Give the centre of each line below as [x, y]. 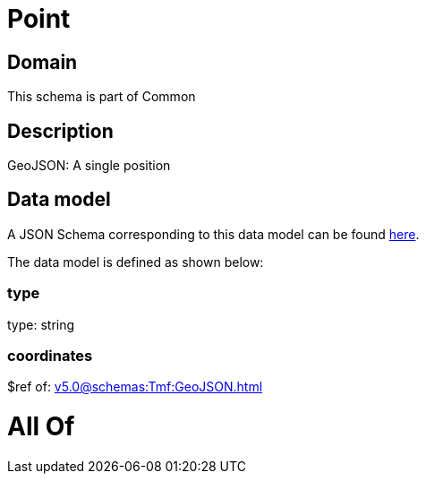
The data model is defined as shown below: [136, 262]
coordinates [50, 355]
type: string [41, 324]
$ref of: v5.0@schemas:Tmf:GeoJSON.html [135, 387]
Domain [43, 62]
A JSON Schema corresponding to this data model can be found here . [213, 234]
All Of [41, 427]
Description [60, 131]
